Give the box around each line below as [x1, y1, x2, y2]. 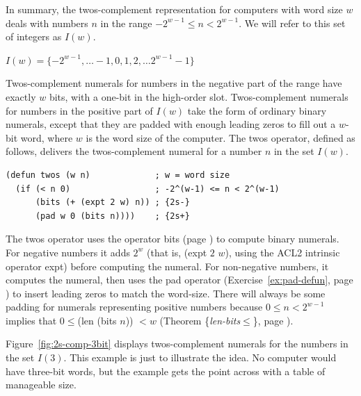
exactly [6, 89, 36, 104]
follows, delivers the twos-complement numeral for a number [6, 144, 262, 158]
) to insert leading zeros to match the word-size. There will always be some [6, 286, 326, 300]
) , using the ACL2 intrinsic [225, 245, 340, 259]
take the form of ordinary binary [187, 103, 327, 117]
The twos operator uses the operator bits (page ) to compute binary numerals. [6, 231, 339, 246]
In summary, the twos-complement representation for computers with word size [6, 2, 343, 16]
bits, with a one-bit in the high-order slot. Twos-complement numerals [49, 89, 348, 104]
